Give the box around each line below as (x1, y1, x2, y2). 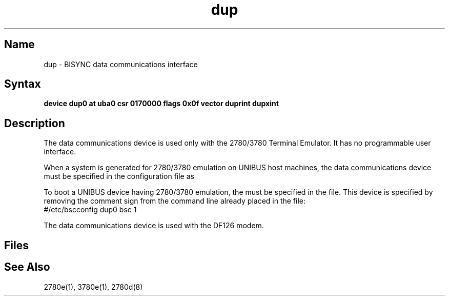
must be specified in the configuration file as (44, 172, 194, 181)
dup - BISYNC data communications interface (44, 59, 198, 69)
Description (4, 116, 65, 130)
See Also (4, 261, 50, 274)
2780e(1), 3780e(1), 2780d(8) (44, 282, 143, 291)
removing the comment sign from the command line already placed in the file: (44, 196, 306, 206)
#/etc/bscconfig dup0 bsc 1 (44, 205, 137, 214)
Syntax (4, 77, 41, 91)
